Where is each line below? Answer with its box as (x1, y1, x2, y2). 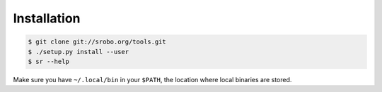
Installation (13, 11, 81, 26)
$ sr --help (28, 57, 70, 65)
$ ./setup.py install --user (28, 48, 129, 55)
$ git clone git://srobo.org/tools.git (28, 38, 166, 46)
